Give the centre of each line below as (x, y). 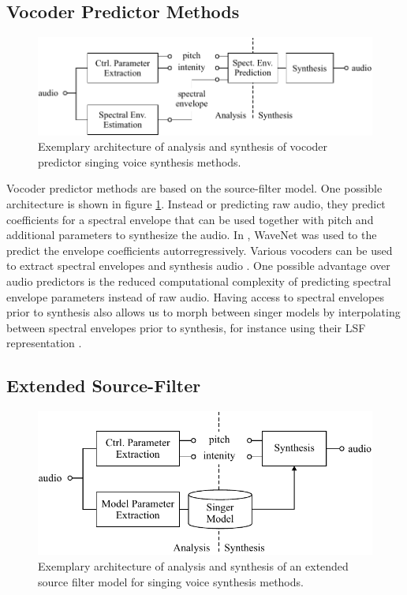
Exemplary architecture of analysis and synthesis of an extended (193, 565)
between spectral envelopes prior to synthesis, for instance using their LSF (186, 327)
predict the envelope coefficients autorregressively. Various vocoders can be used (200, 250)
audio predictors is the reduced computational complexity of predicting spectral (199, 281)
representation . (44, 343)
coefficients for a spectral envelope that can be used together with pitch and (190, 219)
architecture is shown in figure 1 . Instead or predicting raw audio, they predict (196, 203)
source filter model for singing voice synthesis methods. (171, 581)
